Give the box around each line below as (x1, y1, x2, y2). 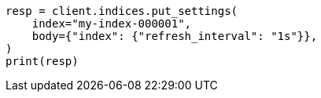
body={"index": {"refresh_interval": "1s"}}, (31, 30, 318, 42)
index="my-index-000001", (31, 17, 192, 30)
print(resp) (6, 55, 79, 67)
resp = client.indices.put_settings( (6, 5, 238, 17)
